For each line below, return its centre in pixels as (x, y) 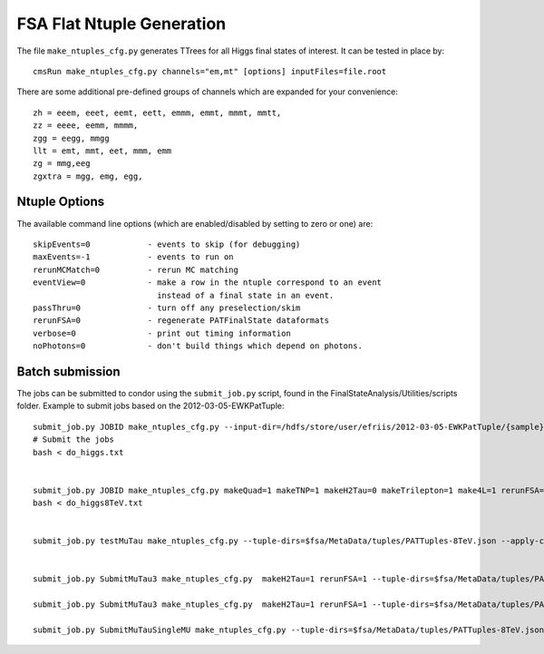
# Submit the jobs (74, 439)
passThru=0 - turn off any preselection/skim (167, 307)
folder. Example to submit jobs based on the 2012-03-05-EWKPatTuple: (151, 406)
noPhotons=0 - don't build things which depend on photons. (198, 346)
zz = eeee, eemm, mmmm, (86, 126)
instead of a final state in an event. (246, 295)
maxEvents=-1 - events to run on (134, 257)
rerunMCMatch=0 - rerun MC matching (136, 269)
